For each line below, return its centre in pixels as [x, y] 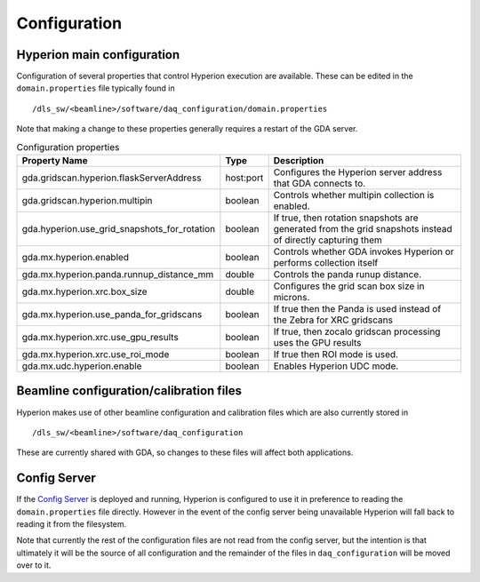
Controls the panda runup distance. [348, 274]
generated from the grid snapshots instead [363, 229]
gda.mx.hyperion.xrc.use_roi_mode [96, 354]
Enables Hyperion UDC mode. [336, 366]
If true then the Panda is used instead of [357, 309]
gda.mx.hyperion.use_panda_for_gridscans [112, 314]
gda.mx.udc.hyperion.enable [82, 366]
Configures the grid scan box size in [349, 286]
